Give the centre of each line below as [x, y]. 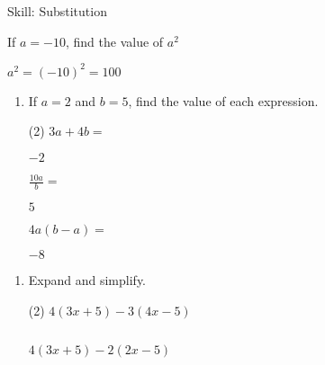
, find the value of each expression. [223, 100]
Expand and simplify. [87, 280]
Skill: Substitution [57, 11]
